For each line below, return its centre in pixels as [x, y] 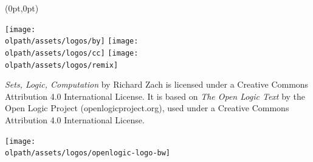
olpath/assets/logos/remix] [62, 65]
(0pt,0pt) [22, 8]
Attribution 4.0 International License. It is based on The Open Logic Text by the [155, 96]
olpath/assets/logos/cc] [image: [72, 53]
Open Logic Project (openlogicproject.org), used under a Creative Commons [147, 108]
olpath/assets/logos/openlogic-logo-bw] [88, 153]
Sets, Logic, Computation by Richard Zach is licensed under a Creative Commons [157, 84]
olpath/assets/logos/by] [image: [72, 41]
